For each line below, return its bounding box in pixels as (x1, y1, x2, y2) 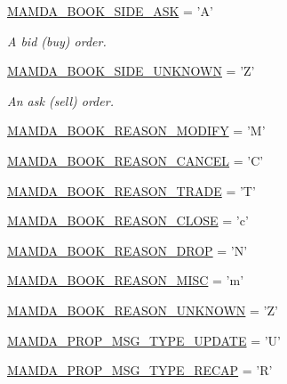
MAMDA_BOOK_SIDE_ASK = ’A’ (7, 2, 213, 20)
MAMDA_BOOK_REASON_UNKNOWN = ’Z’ (7, 300, 278, 319)
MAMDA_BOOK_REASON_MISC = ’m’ (7, 271, 244, 290)
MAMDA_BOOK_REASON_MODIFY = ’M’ (7, 121, 266, 140)
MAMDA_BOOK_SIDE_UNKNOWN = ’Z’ (7, 61, 255, 80)
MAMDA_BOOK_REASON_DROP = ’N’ (7, 241, 248, 259)
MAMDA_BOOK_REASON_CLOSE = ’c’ (7, 211, 249, 230)
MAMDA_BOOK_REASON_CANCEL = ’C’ (7, 151, 264, 169)
